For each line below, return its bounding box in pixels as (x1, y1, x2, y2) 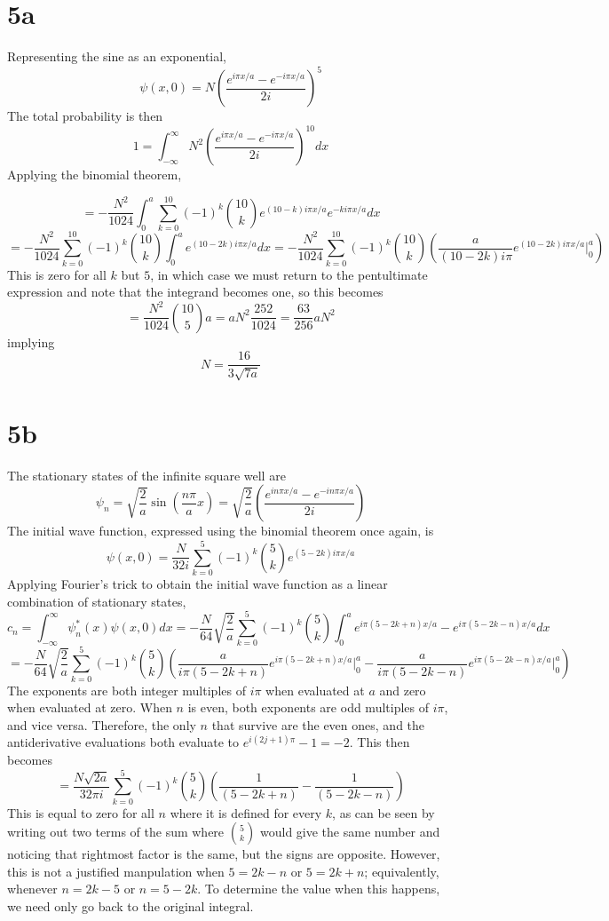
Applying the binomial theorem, (7, 165, 182, 184)
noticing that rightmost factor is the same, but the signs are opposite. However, (7, 845, 440, 863)
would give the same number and (259, 822, 440, 841)
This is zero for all (7, 265, 107, 283)
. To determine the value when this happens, (197, 879, 440, 898)
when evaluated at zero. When (7, 698, 172, 717)
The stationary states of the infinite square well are (7, 465, 286, 484)
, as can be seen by (332, 803, 435, 822)
